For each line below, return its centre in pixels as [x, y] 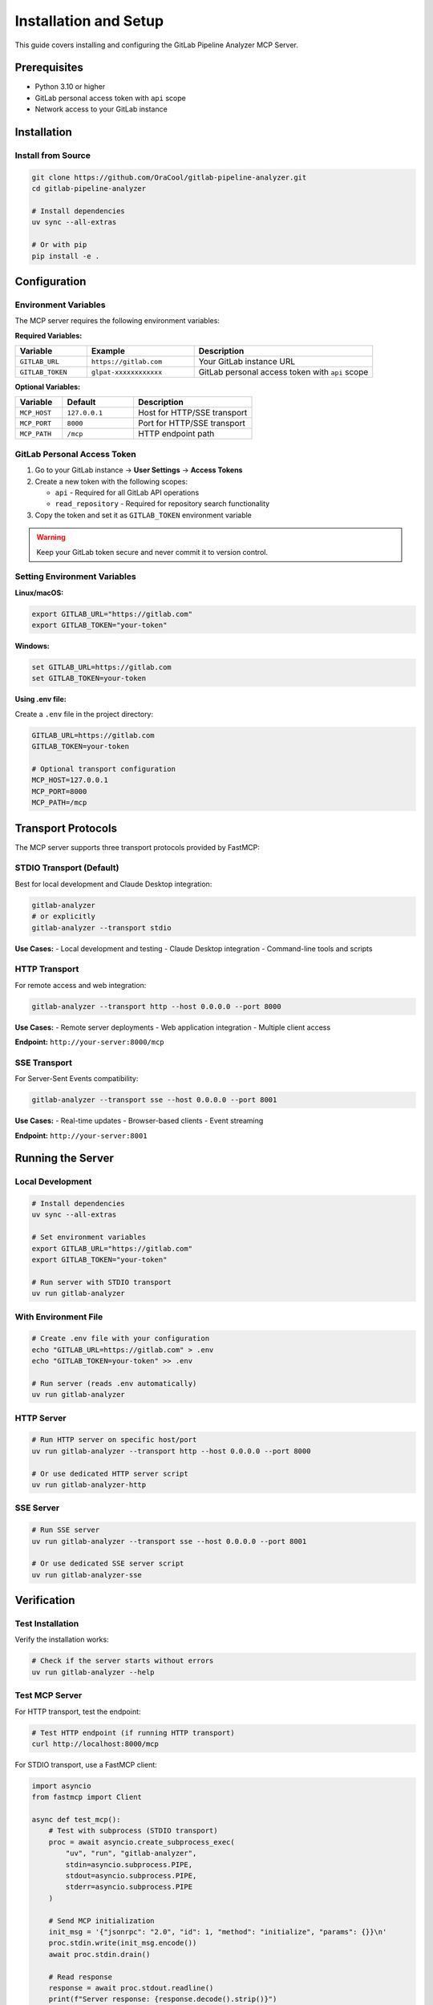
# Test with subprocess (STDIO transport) [133, 1831]
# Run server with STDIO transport [101, 1282]
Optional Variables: [47, 387]
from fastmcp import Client [87, 1797]
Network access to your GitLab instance [101, 109]
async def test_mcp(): [76, 1820]
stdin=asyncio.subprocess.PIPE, [129, 1864]
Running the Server [64, 1158]
